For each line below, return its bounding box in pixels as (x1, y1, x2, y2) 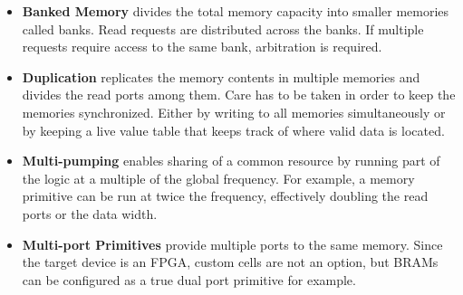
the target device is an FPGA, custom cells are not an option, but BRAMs (22, 252, 439, 271)
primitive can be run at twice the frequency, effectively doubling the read (22, 186, 429, 205)
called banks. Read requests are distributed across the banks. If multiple (22, 19, 424, 38)
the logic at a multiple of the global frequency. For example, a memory (22, 168, 415, 187)
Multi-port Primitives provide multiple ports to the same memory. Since (22, 234, 443, 253)
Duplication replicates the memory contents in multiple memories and (22, 67, 420, 86)
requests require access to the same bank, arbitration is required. (22, 37, 382, 56)
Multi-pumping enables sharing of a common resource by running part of (22, 151, 440, 170)
